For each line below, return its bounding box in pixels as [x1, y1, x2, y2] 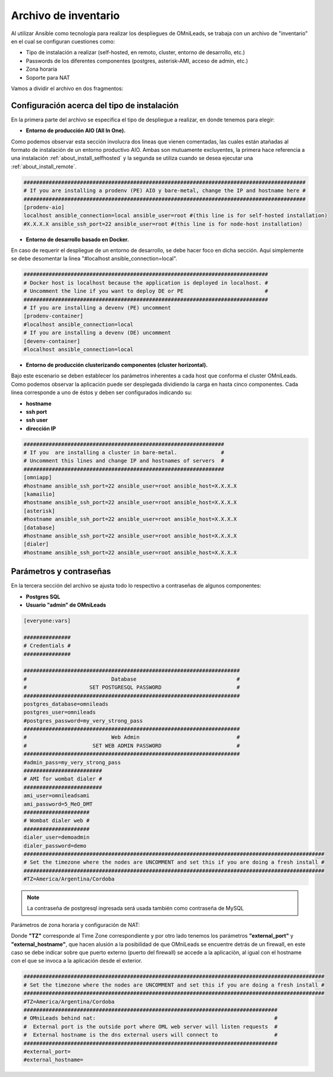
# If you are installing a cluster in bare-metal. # [23, 449, 225, 456]
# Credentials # [23, 642, 71, 649]
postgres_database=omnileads [23, 700, 109, 707]
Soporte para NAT [26, 74, 71, 81]
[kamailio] [23, 491, 55, 497]
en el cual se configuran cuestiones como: [11, 38, 115, 45]
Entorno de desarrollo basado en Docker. [26, 236, 129, 243]
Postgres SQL [26, 593, 61, 600]
